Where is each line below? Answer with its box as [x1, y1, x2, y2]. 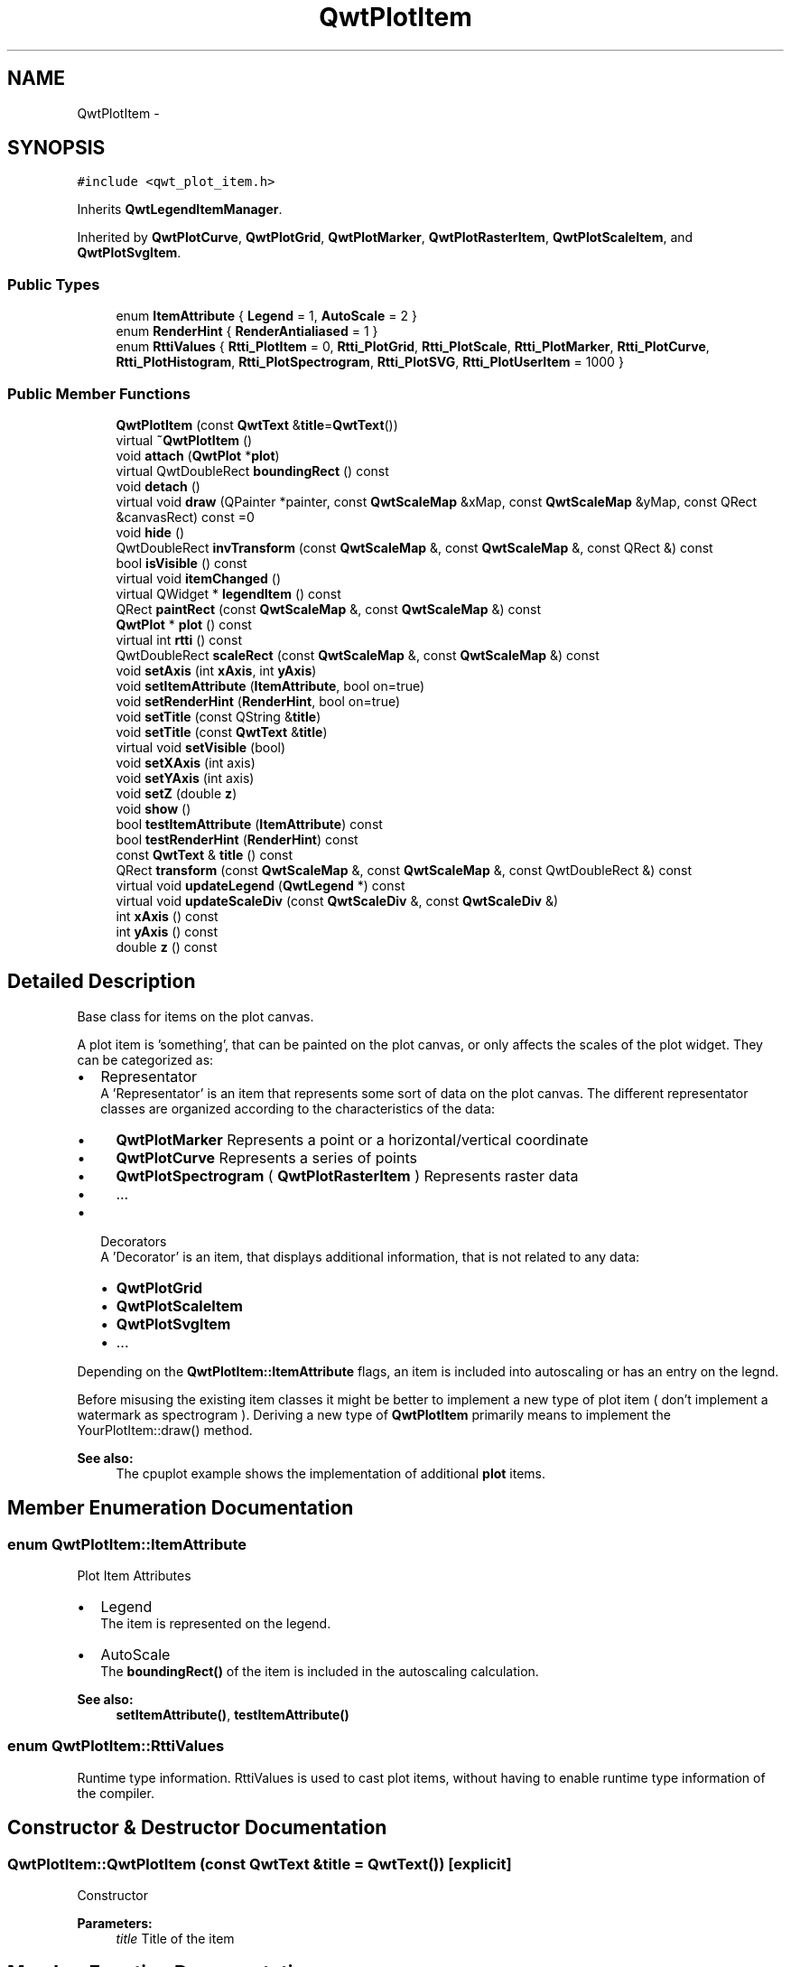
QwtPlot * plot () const [116, 616, 252, 632]
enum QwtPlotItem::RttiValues [7, 1737, 225, 1756]
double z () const [116, 938, 218, 955]
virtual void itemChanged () [116, 570, 282, 586]
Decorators [100, 1233, 167, 1249]
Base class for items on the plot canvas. [77, 1008, 314, 1024]
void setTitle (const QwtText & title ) [116, 723, 328, 740]
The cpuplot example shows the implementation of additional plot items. [116, 1465, 546, 1481]
